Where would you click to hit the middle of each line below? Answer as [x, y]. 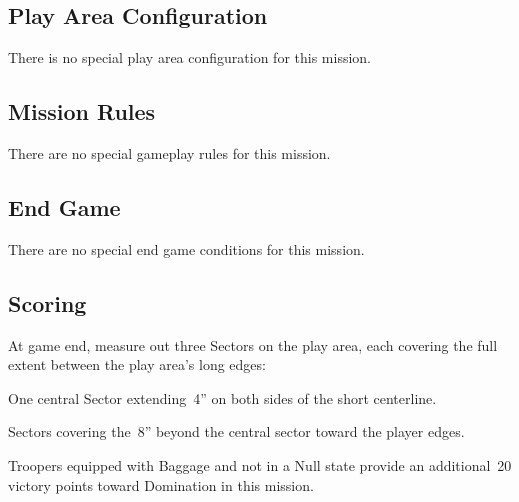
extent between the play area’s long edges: [137, 364]
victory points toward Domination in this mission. [161, 484]
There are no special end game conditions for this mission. [186, 248]
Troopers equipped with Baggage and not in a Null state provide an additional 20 [260, 464]
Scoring [47, 302]
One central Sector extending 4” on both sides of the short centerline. [222, 397]
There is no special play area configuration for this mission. [189, 57]
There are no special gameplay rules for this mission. [169, 153]
